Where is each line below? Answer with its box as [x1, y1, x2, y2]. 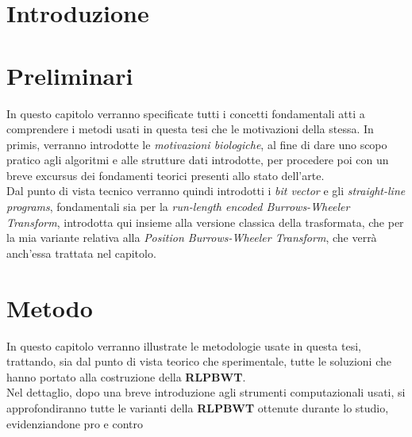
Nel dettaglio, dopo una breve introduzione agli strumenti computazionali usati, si [6, 384, 406, 401]
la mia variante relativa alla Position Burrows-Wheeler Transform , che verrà [6, 229, 377, 246]
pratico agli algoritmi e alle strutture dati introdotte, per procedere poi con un [6, 151, 389, 168]
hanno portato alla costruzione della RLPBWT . [6, 368, 246, 385]
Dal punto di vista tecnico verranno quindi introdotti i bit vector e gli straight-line [6, 182, 406, 199]
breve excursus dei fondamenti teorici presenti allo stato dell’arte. [6, 167, 325, 183]
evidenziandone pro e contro [6, 415, 143, 431]
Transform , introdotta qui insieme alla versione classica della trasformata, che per [6, 213, 404, 230]
